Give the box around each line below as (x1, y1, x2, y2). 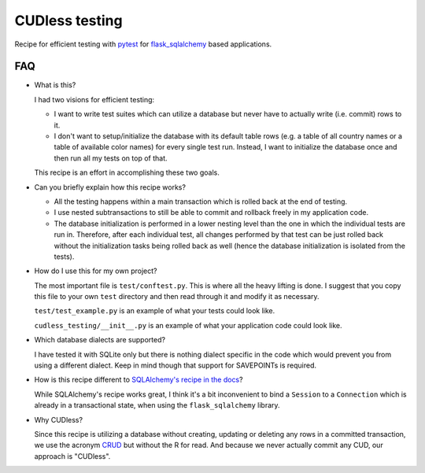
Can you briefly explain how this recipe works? (34, 182, 187, 192)
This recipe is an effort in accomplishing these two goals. (34, 168, 220, 177)
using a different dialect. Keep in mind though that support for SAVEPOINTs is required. (34, 360, 316, 370)
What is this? (34, 80, 76, 90)
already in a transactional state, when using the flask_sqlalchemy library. (34, 401, 280, 410)
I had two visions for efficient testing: (34, 94, 155, 104)
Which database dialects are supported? (34, 335, 165, 345)
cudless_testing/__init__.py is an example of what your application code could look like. (34, 320, 342, 330)
